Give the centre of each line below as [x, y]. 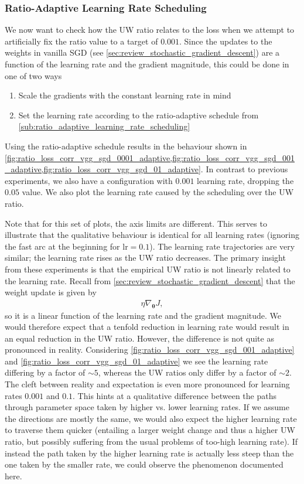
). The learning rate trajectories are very [222, 246]
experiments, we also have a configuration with [89, 180]
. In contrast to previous [244, 169]
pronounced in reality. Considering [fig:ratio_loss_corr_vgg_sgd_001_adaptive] [150, 350]
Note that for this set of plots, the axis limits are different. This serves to [136, 223]
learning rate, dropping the [245, 180]
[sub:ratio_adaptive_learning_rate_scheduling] [104, 126]
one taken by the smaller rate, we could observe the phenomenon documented [144, 464]
